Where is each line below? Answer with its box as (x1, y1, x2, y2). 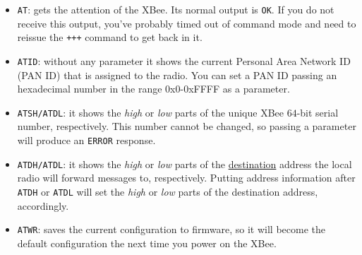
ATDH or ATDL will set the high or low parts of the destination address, (17, 184, 318, 198)
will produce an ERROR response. (17, 133, 156, 147)
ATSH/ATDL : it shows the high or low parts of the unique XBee (17, 105, 284, 119)
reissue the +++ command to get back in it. (17, 30, 203, 45)
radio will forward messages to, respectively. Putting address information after (17, 170, 356, 185)
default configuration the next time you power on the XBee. (17, 235, 277, 250)
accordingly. (17, 198, 69, 213)
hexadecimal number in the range (17, 81, 162, 96)
